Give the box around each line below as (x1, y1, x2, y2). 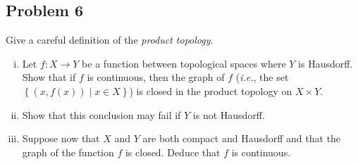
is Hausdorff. (298, 56, 353, 70)
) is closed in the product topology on (129, 83, 292, 98)
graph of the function (22, 144, 114, 159)
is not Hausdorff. (192, 107, 265, 122)
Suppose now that (22, 131, 100, 146)
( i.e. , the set (235, 70, 289, 84)
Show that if (22, 70, 76, 84)
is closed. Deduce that (125, 144, 221, 159)
